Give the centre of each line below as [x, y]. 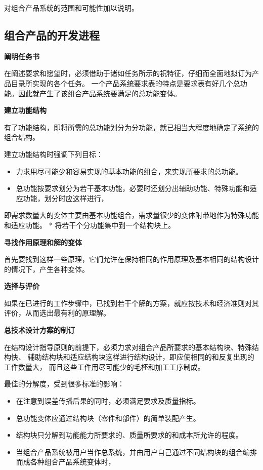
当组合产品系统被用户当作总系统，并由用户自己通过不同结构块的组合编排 [136, 452]
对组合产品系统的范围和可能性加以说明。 [71, 8]
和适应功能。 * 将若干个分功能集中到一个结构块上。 [90, 225]
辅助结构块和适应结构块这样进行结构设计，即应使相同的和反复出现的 [141, 357]
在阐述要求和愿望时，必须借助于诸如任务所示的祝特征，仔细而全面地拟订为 [128, 73]
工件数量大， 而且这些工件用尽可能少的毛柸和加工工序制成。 [104, 366]
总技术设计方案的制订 [39, 330]
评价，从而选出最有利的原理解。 [57, 313]
